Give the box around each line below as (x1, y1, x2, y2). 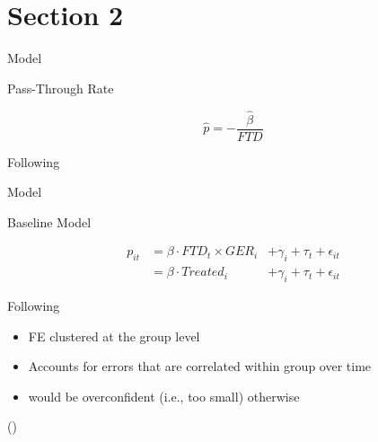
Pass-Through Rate (7, 78, 114, 97)
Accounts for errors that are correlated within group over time (28, 357, 372, 376)
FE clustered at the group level (28, 326, 200, 345)
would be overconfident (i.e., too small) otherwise (28, 386, 300, 405)
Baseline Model (7, 212, 92, 231)
